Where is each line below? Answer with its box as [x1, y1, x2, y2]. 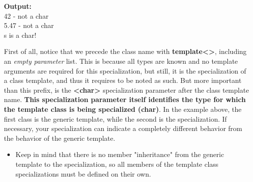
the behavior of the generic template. [4, 132, 115, 143]
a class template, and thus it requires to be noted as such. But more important [4, 75, 242, 85]
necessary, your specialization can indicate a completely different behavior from [4, 123, 242, 133]
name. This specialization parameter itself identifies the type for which [4, 94, 246, 104]
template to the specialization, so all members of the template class [15, 158, 219, 169]
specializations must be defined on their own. [15, 168, 151, 179]
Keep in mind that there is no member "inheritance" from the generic [15, 149, 224, 159]
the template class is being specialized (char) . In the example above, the [4, 104, 242, 114]
